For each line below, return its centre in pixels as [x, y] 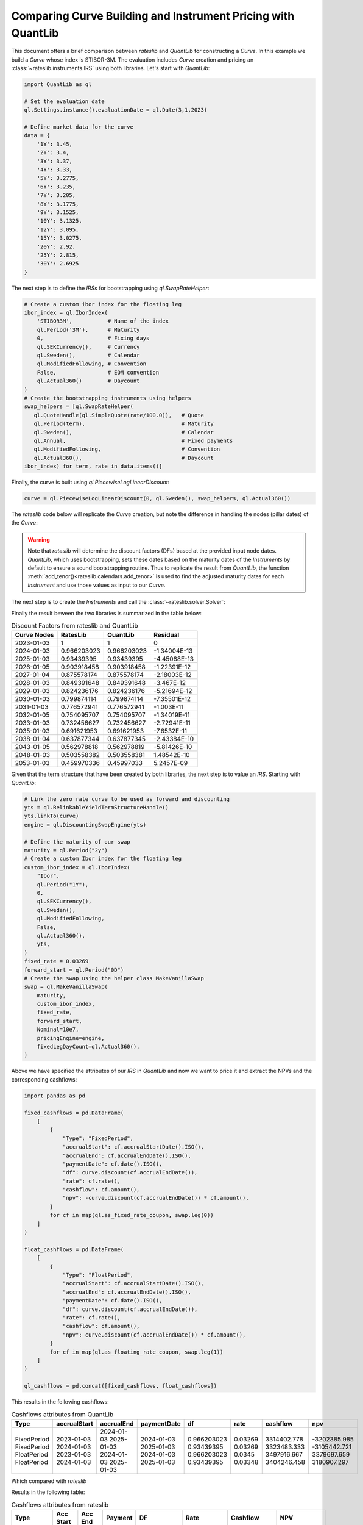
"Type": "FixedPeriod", [98, 1138]
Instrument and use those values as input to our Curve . [97, 585]
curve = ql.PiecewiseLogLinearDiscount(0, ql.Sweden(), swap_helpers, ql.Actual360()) [157, 498]
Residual [166, 635]
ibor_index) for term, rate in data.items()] [93, 466]
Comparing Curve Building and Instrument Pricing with [153, 16]
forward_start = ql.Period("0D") [74, 970]
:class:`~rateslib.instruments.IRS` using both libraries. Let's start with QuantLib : [111, 68]
